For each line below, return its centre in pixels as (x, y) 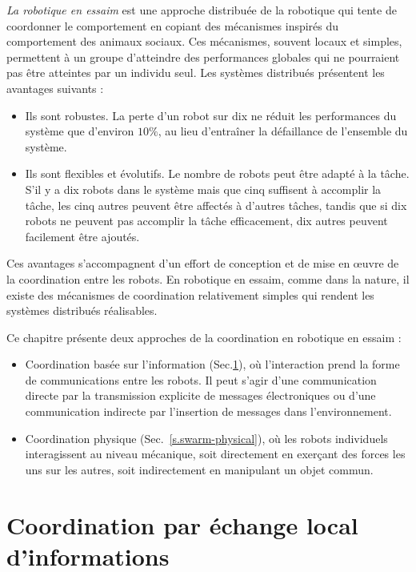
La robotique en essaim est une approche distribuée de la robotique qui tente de (202, 10)
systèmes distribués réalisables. (82, 310)
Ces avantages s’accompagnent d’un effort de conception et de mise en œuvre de (203, 263)
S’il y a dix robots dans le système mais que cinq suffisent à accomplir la (203, 189)
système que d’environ (80, 131)
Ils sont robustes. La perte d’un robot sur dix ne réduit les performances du (211, 115)
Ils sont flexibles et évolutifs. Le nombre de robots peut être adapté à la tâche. (217, 173)
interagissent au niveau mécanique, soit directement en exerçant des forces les (215, 454)
